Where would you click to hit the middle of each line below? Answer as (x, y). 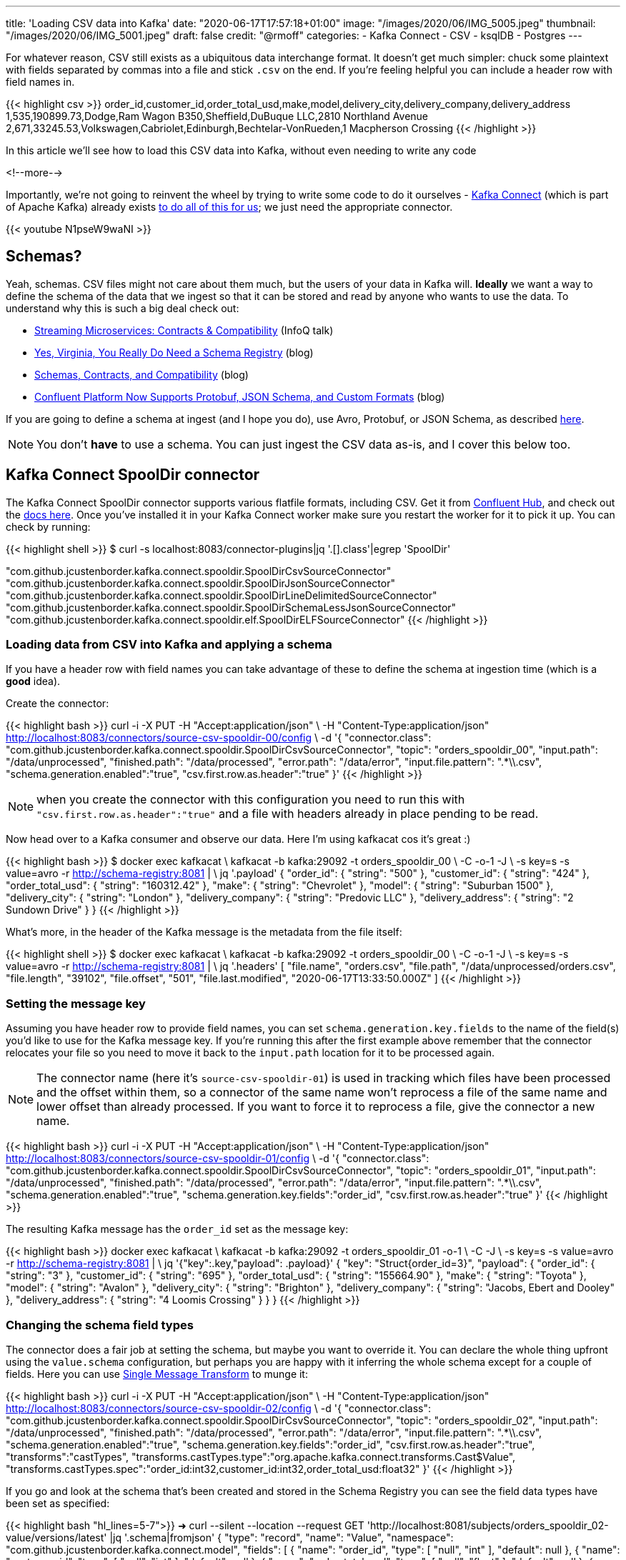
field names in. (40, 82)
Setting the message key (76, 1003)
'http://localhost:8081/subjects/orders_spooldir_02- (488, 1525)
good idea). (33, 681)
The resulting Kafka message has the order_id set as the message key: (177, 1229)
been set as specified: (58, 1503)
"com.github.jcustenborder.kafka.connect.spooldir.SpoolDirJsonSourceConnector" (200, 583)
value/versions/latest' (56, 1537)
